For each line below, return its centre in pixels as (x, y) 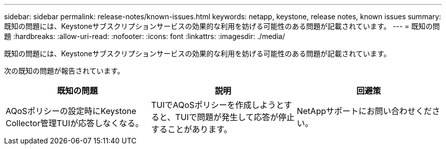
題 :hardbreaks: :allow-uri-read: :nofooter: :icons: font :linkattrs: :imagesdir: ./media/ (145, 36)
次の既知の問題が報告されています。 (64, 71)
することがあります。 (191, 129)
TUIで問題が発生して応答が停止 (235, 117)
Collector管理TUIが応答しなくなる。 (75, 123)
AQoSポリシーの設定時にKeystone (71, 111)
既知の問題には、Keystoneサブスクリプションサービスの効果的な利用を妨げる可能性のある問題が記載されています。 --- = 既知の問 (222, 26)
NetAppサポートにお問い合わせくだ (364, 111)
